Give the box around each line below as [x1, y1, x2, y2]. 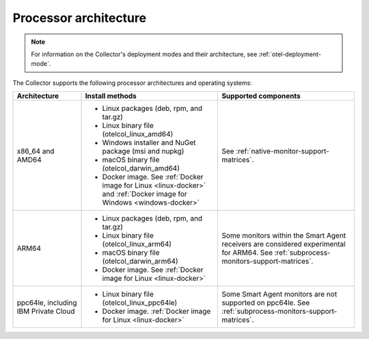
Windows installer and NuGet [102, 138, 196, 147]
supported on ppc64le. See [221, 298, 310, 307]
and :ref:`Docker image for [102, 189, 187, 199]
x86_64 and [16, 147, 55, 156]
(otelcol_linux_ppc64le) [102, 298, 178, 307]
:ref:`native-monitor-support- [236, 147, 329, 156]
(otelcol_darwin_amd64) [102, 164, 180, 173]
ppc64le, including [16, 298, 77, 307]
